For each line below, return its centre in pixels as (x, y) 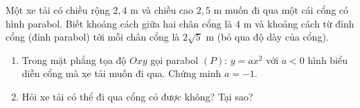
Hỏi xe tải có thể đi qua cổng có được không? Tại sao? (137, 96)
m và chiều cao (162, 10)
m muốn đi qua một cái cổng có (281, 10)
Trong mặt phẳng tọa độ (74, 60)
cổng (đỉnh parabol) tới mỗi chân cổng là (93, 37)
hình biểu (328, 60)
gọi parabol (174, 60)
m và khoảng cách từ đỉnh (299, 23)
